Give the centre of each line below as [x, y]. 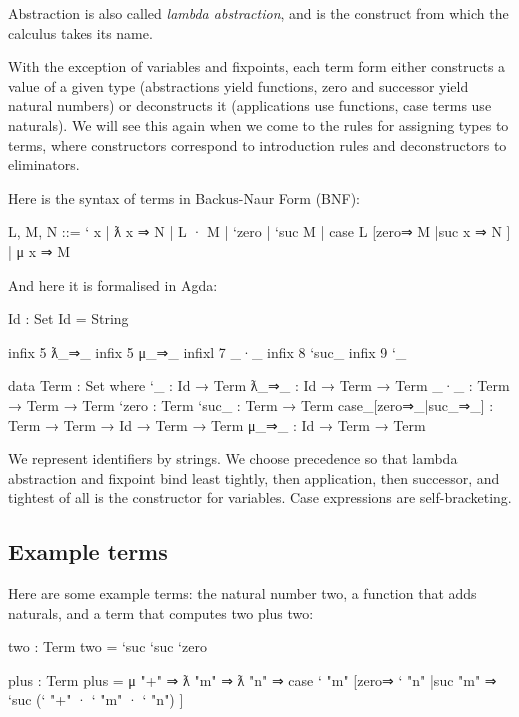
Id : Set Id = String [68, 318]
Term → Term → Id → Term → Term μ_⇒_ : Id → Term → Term [217, 424]
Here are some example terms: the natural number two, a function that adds [242, 593]
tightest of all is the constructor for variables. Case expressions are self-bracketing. [260, 497]
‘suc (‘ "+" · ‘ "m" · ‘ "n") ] [96, 699]
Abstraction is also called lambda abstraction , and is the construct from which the [258, 13]
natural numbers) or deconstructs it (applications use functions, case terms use [250, 105]
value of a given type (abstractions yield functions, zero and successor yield [238, 85]
